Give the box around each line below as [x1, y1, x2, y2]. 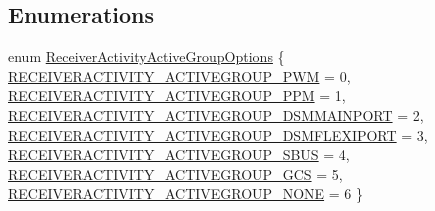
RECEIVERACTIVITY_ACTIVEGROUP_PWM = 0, [8, 65, 351, 86]
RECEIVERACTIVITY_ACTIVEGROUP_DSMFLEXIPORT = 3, [8, 124, 428, 145]
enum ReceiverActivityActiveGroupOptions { [8, 46, 285, 67]
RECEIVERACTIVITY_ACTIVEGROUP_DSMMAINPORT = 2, [8, 104, 424, 125]
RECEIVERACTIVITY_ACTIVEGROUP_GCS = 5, [8, 163, 343, 184]
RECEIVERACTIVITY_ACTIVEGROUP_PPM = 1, [8, 85, 346, 106]
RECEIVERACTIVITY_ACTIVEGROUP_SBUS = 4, [8, 144, 350, 165]
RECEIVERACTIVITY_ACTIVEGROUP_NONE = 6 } [8, 183, 363, 204]
